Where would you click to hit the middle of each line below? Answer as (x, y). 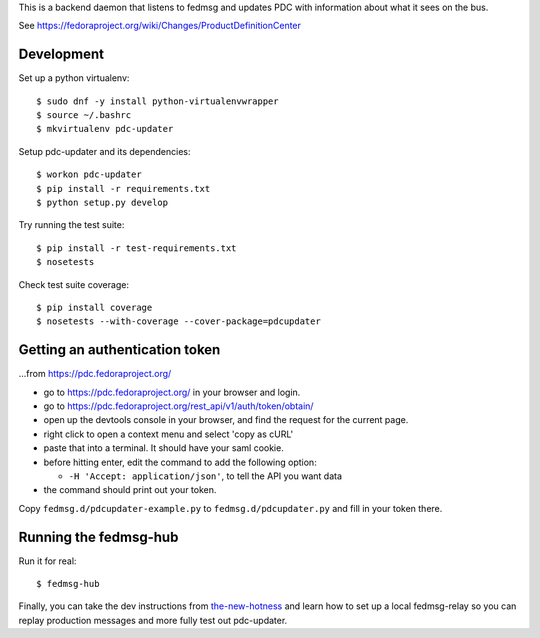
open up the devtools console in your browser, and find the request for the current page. (226, 420)
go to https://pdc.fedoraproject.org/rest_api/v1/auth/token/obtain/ (178, 406)
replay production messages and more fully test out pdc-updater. (153, 620)
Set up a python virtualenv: (74, 78)
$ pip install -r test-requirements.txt (136, 248)
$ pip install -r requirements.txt (123, 188)
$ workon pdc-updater (89, 174)
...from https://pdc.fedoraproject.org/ (95, 374)
